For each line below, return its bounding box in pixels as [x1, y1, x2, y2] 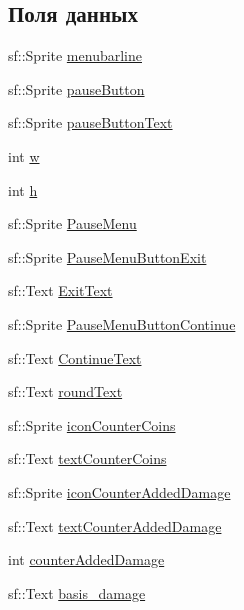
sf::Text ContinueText [8, 347, 142, 368]
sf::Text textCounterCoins [8, 448, 167, 469]
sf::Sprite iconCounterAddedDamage [8, 481, 231, 502]
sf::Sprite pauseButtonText [8, 112, 173, 133]
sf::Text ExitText [8, 280, 113, 301]
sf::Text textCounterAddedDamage [8, 515, 222, 536]
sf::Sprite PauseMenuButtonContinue [8, 313, 236, 334]
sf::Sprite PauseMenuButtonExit [8, 246, 207, 267]
